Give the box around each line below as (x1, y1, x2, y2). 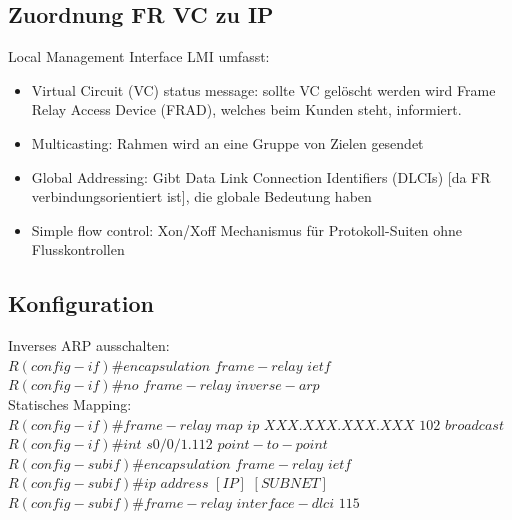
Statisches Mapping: (8, 393, 132, 414)
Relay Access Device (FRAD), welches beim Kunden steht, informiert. (31, 99, 462, 120)
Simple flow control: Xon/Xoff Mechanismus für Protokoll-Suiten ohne (31, 219, 463, 240)
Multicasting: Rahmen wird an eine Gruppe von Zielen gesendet (31, 132, 424, 153)
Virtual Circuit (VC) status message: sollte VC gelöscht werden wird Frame (31, 79, 496, 100)
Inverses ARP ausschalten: (8, 335, 170, 356)
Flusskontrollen (31, 239, 125, 260)
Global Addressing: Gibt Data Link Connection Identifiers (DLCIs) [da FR (31, 166, 491, 187)
